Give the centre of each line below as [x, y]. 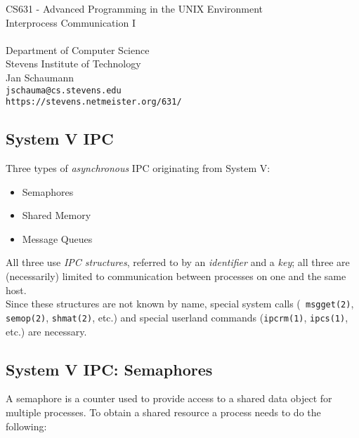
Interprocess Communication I [71, 22]
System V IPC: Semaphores [109, 369]
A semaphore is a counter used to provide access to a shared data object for [169, 398]
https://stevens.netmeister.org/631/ [94, 102]
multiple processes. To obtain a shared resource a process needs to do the [163, 412]
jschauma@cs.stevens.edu [64, 90]
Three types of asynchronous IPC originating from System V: [138, 168]
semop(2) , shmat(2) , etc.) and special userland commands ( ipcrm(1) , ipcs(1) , [177, 317]
